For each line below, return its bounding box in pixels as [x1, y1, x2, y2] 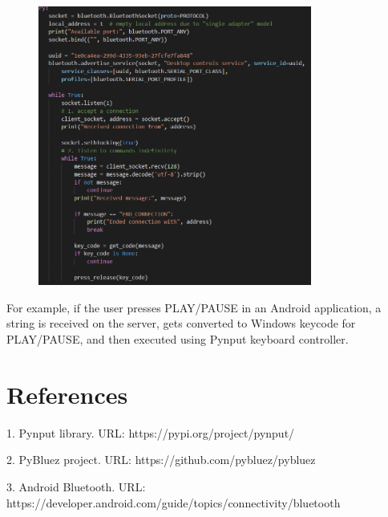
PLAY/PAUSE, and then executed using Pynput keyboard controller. [6, 331, 349, 347]
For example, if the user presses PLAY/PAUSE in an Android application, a [6, 299, 382, 315]
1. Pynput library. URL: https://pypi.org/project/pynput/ [6, 424, 295, 441]
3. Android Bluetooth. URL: [6, 478, 146, 495]
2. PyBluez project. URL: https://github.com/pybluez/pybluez [6, 451, 316, 468]
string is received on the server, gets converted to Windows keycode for [6, 315, 356, 332]
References [6, 377, 128, 410]
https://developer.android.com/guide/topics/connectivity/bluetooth [6, 494, 341, 511]
